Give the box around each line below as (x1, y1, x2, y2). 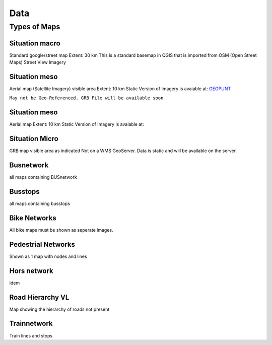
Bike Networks (9, 214, 56, 222)
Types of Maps (9, 22, 60, 31)
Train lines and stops (9, 332, 53, 338)
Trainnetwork (9, 319, 53, 328)
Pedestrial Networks (9, 240, 76, 249)
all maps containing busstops (9, 200, 71, 206)
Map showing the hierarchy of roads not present (9, 306, 110, 312)
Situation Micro (9, 134, 59, 143)
